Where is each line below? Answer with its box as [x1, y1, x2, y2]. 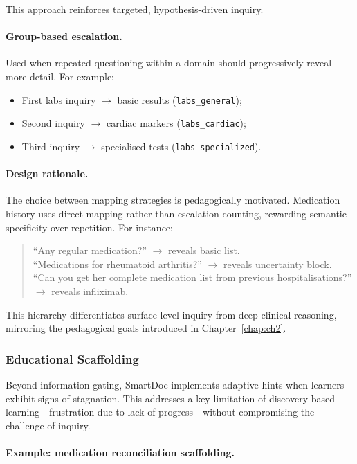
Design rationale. [6, 166, 89, 181]
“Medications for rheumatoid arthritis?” [33, 256, 202, 271]
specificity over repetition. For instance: [6, 220, 173, 234]
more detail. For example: [6, 69, 114, 83]
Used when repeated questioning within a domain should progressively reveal [6, 55, 332, 70]
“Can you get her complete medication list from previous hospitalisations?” [33, 270, 352, 285]
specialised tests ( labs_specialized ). [101, 139, 262, 153]
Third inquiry [21, 139, 80, 153]
